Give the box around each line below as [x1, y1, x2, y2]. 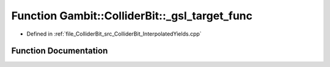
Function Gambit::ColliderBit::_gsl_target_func [11, 9, 253, 22]
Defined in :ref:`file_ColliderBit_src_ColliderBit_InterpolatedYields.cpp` [26, 30, 202, 37]
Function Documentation [11, 46, 108, 56]
